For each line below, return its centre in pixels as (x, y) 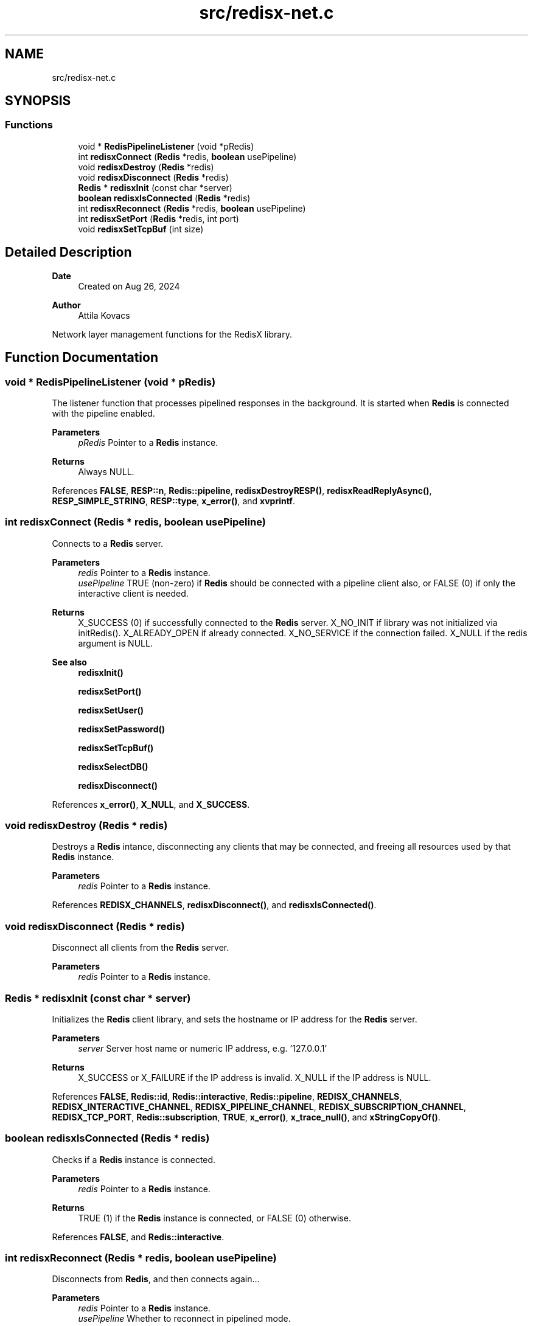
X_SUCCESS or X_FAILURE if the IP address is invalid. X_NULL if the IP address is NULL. (255, 1077)
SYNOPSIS (38, 101)
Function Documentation (82, 358)
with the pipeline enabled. (103, 413)
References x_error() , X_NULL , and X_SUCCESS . (151, 804)
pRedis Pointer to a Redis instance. (148, 442)
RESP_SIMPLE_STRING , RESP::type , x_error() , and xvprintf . (173, 501)
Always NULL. (106, 471)
